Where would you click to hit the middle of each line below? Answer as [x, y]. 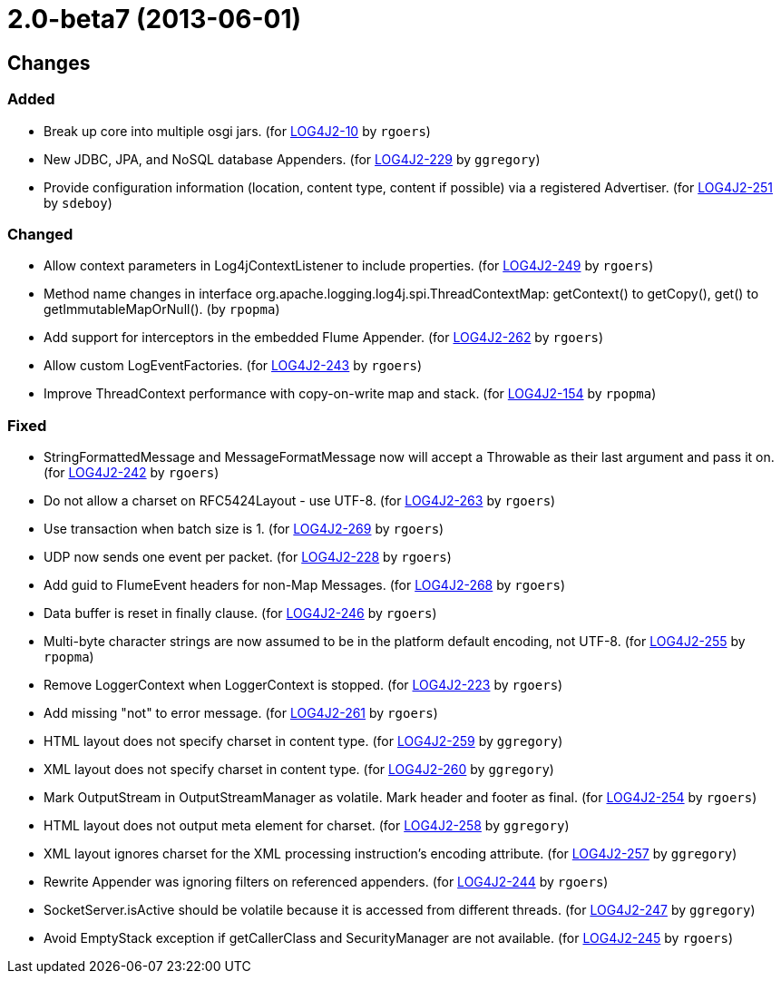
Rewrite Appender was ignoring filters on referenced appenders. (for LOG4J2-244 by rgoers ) [326, 882]
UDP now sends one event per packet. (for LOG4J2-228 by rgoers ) [248, 557]
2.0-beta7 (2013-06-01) [155, 19]
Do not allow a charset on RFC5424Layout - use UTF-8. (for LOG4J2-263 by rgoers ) [300, 501]
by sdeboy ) [78, 202]
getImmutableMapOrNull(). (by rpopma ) [162, 309]
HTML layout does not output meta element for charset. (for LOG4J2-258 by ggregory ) [307, 826]
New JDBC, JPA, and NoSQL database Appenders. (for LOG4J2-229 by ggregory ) [292, 159]
